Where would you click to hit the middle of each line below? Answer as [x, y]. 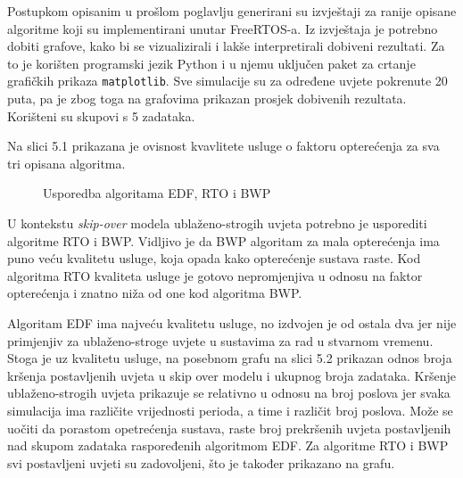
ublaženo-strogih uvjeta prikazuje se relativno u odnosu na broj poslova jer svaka [229, 393]
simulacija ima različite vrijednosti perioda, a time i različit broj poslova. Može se [230, 410]
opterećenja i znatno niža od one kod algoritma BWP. [155, 293]
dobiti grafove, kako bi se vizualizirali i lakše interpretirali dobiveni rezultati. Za [226, 46]
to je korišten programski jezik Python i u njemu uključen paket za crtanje [211, 63]
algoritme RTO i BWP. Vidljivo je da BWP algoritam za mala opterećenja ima [223, 240]
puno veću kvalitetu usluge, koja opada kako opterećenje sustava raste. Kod [214, 258]
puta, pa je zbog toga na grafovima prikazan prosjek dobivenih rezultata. [207, 99]
